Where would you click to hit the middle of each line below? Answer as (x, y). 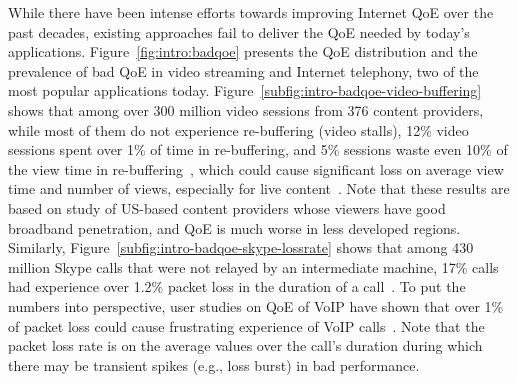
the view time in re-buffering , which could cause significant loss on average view (256, 168)
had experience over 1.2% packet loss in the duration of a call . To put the (237, 286)
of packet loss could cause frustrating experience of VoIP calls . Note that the (246, 325)
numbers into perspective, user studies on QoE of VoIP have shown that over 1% (256, 305)
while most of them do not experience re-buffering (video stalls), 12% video (238, 129)
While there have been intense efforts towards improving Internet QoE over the (251, 12)
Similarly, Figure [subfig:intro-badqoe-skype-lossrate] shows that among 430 (241, 247)
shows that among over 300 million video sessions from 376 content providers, (246, 109)
